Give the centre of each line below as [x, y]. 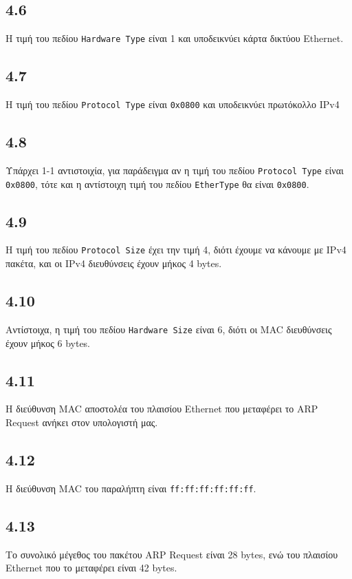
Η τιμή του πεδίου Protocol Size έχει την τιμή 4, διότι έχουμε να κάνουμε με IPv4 [176, 250]
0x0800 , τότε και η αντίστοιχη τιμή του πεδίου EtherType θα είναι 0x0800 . [157, 183]
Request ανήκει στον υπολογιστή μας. [82, 422]
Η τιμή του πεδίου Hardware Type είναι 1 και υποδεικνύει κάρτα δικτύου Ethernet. [175, 38]
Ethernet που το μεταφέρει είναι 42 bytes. [91, 568]
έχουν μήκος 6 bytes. [48, 343]
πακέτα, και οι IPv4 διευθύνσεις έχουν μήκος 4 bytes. [114, 263]
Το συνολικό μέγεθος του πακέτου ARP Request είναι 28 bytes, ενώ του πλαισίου [172, 554]
